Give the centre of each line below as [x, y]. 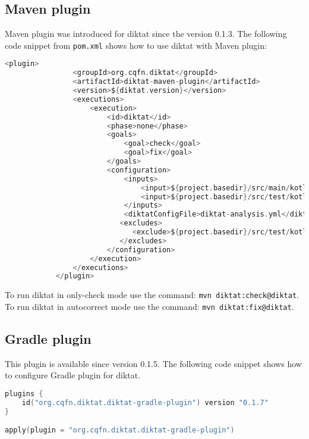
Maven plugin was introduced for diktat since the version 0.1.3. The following [146, 34]
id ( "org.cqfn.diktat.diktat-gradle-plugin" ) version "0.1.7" [145, 402]
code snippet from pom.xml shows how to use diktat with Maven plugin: [136, 45]
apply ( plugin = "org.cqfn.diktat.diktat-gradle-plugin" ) [120, 430]
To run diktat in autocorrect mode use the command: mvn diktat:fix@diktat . [149, 306]
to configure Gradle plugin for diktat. [73, 375]
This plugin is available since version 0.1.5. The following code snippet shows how [153, 363]
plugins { [24, 394]
